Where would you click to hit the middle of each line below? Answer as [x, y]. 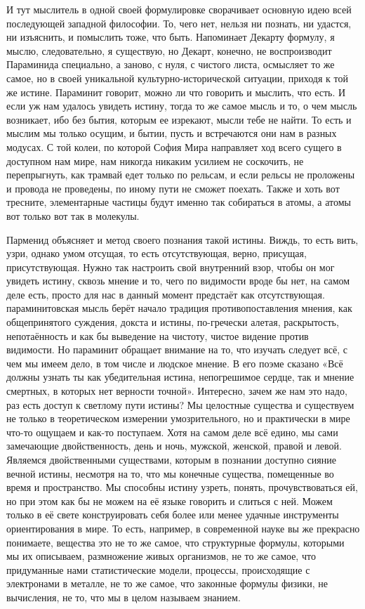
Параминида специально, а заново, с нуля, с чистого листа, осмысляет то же [171, 64]
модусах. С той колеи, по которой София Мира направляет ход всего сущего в [174, 146]
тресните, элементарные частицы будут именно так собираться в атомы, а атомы [179, 202]
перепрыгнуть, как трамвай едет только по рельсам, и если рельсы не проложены [181, 175]
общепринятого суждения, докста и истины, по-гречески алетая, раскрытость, [173, 322]
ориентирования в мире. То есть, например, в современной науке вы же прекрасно [183, 528]
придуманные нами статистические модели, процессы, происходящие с [158, 569]
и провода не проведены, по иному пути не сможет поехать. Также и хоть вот [173, 188]
